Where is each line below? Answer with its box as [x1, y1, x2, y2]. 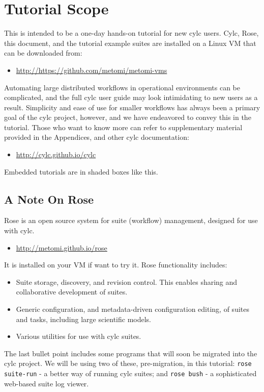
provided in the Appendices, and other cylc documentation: [4, 132, 189, 142]
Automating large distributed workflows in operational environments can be [4, 82, 241, 92]
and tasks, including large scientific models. [16, 313, 151, 324]
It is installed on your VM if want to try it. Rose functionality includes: [4, 259, 227, 270]
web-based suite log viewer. [4, 378, 89, 388]
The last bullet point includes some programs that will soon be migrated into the [4, 348, 257, 358]
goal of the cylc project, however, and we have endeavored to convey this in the [4, 112, 251, 122]
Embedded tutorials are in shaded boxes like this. [4, 166, 158, 177]
